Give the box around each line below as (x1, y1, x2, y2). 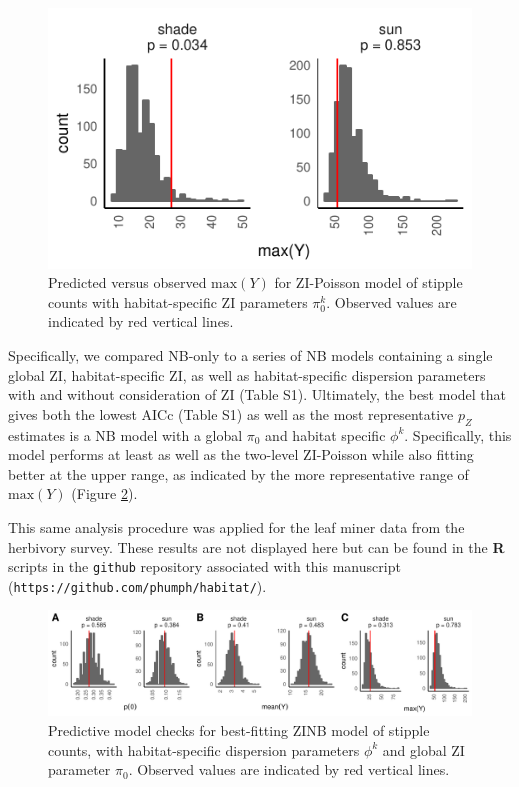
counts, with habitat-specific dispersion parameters (48, 739, 360, 760)
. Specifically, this (404, 424, 512, 445)
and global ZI (382, 739, 465, 760)
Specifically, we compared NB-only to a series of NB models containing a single (8, 345, 493, 366)
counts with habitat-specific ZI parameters (48, 291, 308, 312)
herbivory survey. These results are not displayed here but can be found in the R (8, 536, 505, 557)
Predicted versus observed (48, 272, 207, 293)
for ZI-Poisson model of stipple (274, 272, 463, 293)
